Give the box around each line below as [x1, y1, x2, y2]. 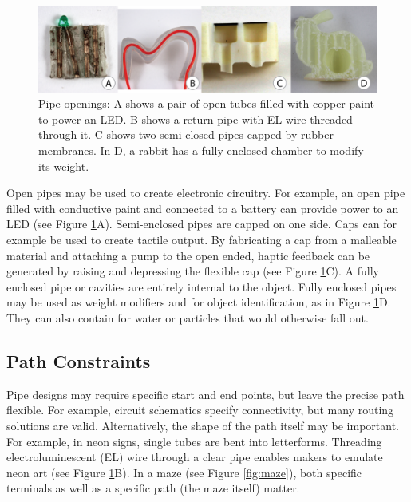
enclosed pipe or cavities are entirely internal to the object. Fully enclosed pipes [6, 278, 397, 294]
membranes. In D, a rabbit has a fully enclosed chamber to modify [38, 142, 364, 159]
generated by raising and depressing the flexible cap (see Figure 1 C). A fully [6, 263, 379, 279]
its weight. [38, 157, 89, 174]
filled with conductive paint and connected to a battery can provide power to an [6, 200, 399, 216]
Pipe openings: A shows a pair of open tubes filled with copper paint [38, 95, 375, 112]
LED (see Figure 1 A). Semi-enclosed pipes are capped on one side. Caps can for [6, 215, 397, 232]
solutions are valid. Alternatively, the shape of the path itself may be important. [6, 417, 400, 433]
